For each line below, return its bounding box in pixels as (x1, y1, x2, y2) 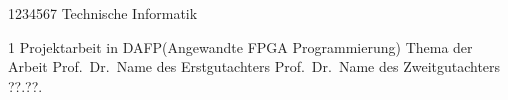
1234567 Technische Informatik (8, 3, 198, 23)
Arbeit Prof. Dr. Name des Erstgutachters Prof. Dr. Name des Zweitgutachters (8, 56, 501, 77)
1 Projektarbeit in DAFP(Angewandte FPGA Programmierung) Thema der (8, 36, 473, 57)
